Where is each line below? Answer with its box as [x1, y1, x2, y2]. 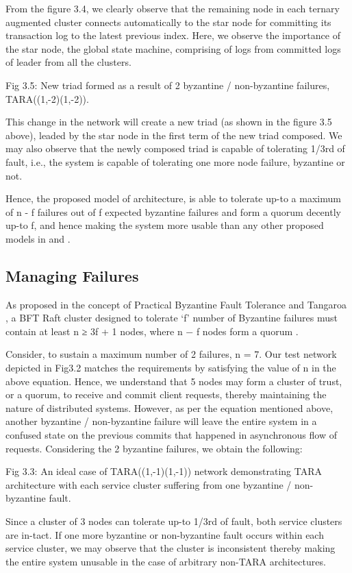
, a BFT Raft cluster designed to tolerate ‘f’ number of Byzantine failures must [5, 310, 338, 325]
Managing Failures [5, 265, 139, 286]
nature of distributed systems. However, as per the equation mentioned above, [5, 400, 334, 415]
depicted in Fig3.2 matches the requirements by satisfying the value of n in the [5, 361, 336, 375]
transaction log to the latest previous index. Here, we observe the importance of [5, 28, 340, 42]
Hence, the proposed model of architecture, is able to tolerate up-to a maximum [5, 191, 341, 206]
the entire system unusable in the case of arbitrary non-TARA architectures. [5, 554, 326, 568]
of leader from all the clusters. [5, 55, 131, 69]
